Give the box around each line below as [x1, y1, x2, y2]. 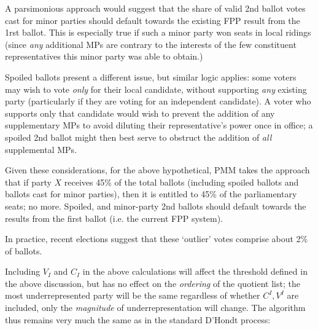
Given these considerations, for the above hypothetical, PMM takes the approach [5, 163, 310, 176]
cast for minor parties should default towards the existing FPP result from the [5, 14, 300, 26]
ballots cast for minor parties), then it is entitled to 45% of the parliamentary [5, 187, 297, 200]
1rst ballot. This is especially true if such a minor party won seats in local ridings [5, 26, 311, 39]
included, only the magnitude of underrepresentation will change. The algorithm [5, 301, 306, 314]
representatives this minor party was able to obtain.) [5, 50, 203, 63]
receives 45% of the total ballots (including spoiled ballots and [64, 175, 299, 188]
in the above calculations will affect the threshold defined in [82, 265, 308, 278]
